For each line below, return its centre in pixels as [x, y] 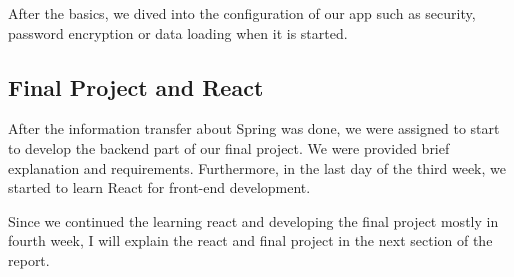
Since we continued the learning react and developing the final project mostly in [253, 220]
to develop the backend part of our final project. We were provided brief [229, 147]
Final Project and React [136, 86]
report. [29, 259]
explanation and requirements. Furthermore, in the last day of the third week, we [257, 167]
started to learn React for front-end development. [159, 187]
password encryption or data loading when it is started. [178, 32]
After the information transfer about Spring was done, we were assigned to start [254, 128]
